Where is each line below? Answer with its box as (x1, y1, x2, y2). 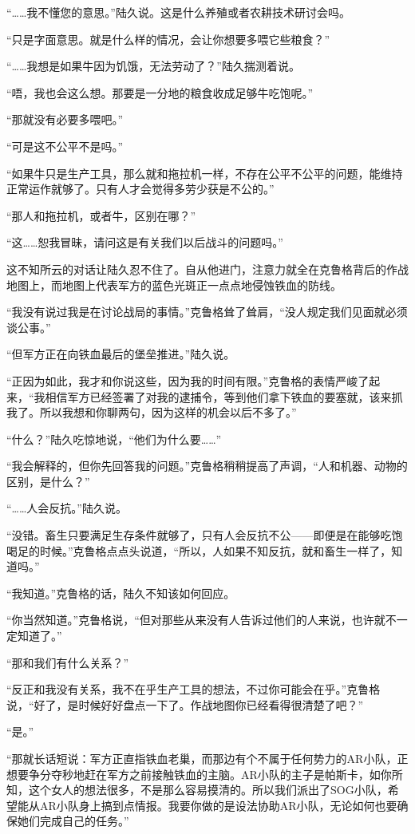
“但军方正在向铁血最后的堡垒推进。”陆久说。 (6, 346, 235, 362)
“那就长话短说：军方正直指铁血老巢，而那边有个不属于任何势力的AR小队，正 (6, 750, 409, 766)
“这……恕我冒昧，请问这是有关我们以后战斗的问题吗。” (6, 234, 283, 251)
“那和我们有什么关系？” (6, 654, 129, 670)
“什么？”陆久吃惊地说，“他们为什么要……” (6, 430, 222, 447)
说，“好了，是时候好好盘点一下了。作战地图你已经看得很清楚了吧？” (6, 696, 364, 713)
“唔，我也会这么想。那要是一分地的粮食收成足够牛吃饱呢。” (6, 84, 314, 101)
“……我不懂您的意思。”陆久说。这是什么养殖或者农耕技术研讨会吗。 (6, 4, 350, 20)
